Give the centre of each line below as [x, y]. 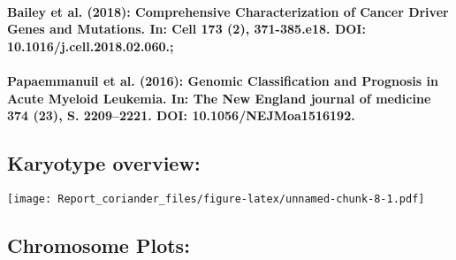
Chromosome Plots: [99, 245]
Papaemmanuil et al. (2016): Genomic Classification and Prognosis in [223, 80]
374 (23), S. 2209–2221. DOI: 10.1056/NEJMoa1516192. [181, 115]
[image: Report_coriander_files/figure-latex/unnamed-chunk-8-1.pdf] [216, 199]
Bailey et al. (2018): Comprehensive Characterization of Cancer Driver [228, 11]
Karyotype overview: [104, 163]
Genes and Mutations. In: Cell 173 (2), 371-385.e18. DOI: [186, 29]
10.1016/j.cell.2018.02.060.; [91, 46]
